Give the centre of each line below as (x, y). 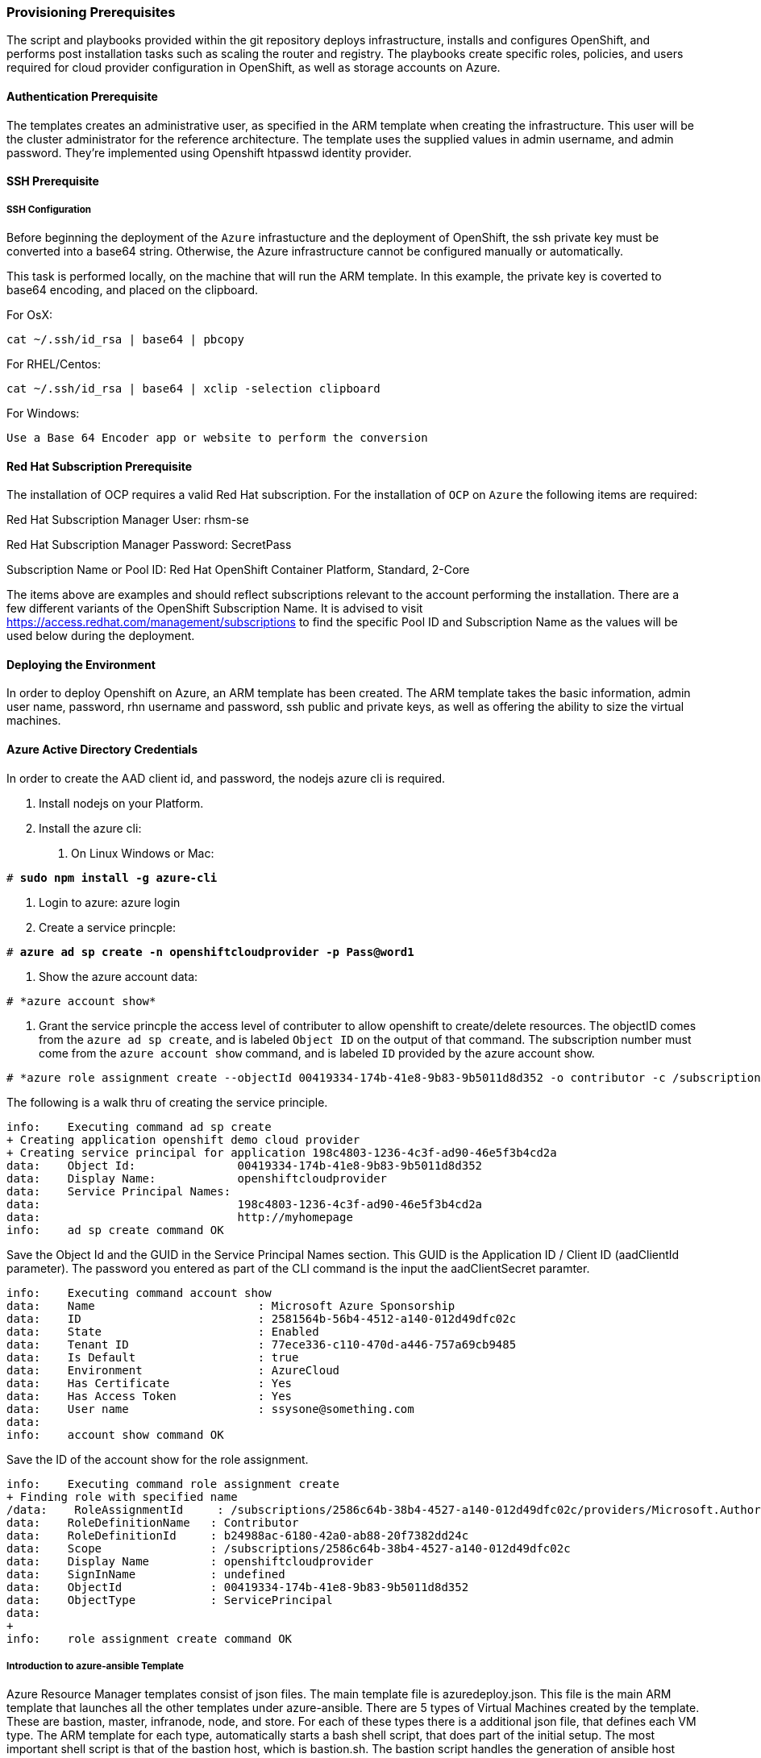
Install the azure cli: (90, 828)
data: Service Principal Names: (119, 1191)
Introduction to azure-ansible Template (95, 1667)
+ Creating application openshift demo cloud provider (183, 1139)
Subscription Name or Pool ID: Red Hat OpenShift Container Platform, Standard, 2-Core (238, 570)
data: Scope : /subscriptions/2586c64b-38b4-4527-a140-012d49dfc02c (289, 1548)
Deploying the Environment (81, 664)
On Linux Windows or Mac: (143, 853)
